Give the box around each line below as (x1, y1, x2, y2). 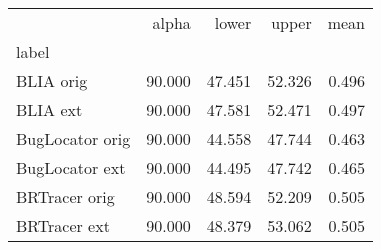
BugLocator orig (16, 127, 131, 150)
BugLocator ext (16, 156, 126, 179)
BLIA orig (16, 69, 88, 92)
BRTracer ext (16, 214, 110, 237)
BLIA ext (16, 98, 83, 121)
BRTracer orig (16, 185, 115, 208)
